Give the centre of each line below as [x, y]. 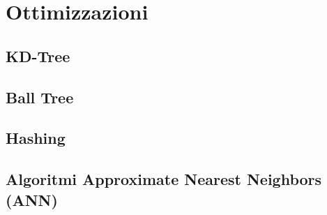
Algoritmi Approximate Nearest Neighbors [164, 179]
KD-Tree [38, 55]
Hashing [36, 138]
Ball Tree [40, 97]
